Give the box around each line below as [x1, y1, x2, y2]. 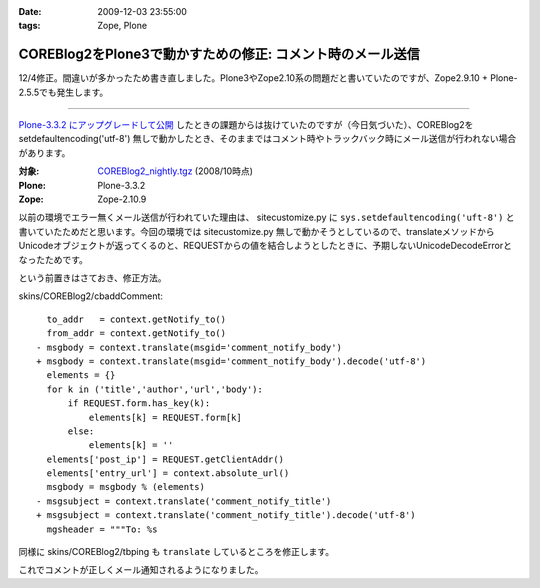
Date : [18, 6, 42, 17]
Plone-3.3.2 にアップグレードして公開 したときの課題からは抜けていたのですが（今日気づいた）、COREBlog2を [18, 119, 474, 131]
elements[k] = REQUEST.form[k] [88, 411, 242, 423]
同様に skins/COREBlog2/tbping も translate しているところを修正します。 [18, 546, 335, 558]
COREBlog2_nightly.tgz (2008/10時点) [97, 165, 254, 177]
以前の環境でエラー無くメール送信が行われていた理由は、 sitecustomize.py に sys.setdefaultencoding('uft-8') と [18, 211, 515, 224]
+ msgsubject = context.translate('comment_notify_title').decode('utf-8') [36, 510, 416, 521]
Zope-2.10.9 [97, 193, 147, 205]
